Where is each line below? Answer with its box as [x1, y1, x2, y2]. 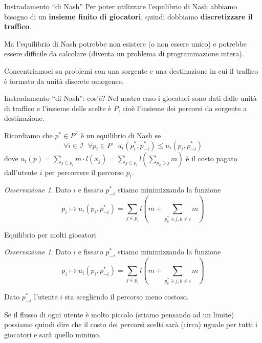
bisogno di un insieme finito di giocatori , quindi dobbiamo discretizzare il [4, 11, 253, 22]
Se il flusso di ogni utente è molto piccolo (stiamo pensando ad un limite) [4, 309, 234, 319]
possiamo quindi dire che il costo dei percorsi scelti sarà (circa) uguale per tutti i [4, 319, 257, 330]
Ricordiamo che [4, 130, 53, 140]
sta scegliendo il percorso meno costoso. [64, 291, 189, 302]
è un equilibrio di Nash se [80, 130, 161, 140]
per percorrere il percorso [45, 166, 124, 177]
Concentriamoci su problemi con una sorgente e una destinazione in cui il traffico [4, 65, 258, 76]
